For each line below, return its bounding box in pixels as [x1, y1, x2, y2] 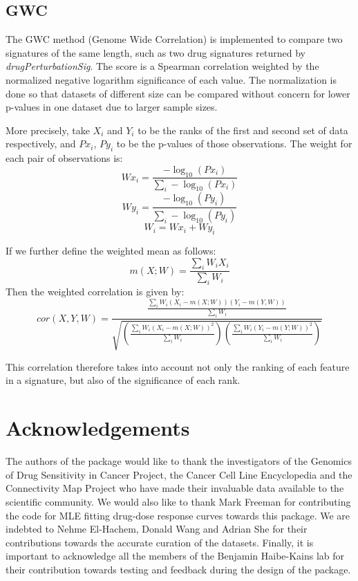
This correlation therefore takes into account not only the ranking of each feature [6, 359, 350, 373]
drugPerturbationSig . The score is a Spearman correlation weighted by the [6, 59, 319, 73]
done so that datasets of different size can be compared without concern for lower [6, 86, 350, 100]
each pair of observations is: [6, 151, 123, 165]
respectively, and [6, 136, 76, 151]
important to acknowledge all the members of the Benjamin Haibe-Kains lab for [6, 548, 345, 563]
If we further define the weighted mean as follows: [6, 243, 216, 258]
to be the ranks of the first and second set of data [138, 122, 348, 137]
